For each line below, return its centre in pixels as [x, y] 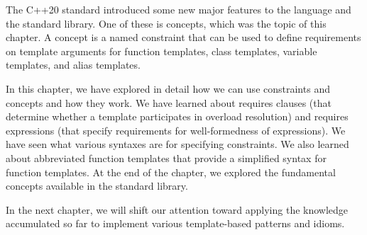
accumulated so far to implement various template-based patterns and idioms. [175, 223]
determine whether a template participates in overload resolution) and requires [177, 116]
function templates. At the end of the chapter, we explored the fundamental [171, 172]
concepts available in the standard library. [97, 186]
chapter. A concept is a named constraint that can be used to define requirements [183, 37]
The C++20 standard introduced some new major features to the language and [179, 9]
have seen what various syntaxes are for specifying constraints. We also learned [177, 144]
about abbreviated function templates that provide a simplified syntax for [166, 157]
